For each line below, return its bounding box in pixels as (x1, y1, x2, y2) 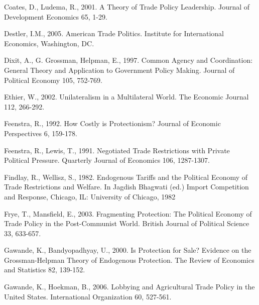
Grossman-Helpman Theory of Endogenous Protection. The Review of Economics (4, 254, 254, 265)
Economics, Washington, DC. (4, 38, 94, 48)
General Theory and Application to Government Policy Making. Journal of (4, 64, 235, 75)
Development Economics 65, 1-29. (4, 11, 107, 22)
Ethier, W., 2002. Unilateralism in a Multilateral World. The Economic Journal (4, 91, 249, 102)
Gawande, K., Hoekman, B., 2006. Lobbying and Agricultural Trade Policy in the (4, 281, 255, 292)
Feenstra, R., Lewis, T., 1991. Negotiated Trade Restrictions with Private (4, 145, 230, 155)
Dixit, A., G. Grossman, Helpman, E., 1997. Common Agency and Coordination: (4, 55, 253, 65)
